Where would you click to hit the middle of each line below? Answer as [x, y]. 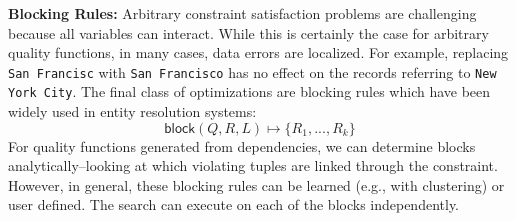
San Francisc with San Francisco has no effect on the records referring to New [252, 71]
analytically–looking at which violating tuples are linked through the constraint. [253, 165]
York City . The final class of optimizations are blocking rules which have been [249, 91]
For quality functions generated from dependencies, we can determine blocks [242, 145]
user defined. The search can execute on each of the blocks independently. [234, 204]
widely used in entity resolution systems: [132, 111]
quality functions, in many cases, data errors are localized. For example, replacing [258, 52]
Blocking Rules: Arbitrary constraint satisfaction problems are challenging [242, 13]
